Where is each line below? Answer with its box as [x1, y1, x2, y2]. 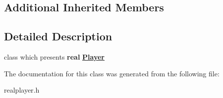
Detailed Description [4, 29, 112, 44]
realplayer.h [4, 85, 40, 95]
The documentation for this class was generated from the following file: [4, 68, 220, 78]
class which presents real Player [4, 51, 105, 62]
